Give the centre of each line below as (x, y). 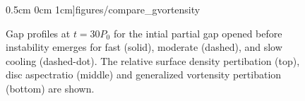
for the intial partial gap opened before (198, 33)
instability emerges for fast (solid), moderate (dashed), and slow (144, 47)
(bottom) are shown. (50, 88)
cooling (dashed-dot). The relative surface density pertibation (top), (153, 60)
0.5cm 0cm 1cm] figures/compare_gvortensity (103, 9)
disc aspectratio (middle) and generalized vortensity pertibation (144, 75)
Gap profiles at (38, 33)
